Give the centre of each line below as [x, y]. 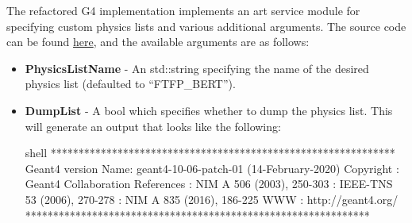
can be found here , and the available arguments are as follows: [158, 42]
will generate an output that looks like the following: [153, 126]
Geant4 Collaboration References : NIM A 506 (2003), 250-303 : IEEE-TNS [209, 184]
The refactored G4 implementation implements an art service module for [183, 10]
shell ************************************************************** [210, 153]
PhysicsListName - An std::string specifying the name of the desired [197, 68]
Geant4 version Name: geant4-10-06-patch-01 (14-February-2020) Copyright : [212, 168]
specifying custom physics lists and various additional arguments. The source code [206, 26]
